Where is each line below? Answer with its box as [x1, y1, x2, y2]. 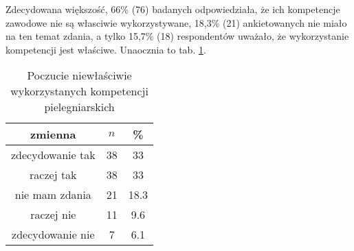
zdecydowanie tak [11, 147, 96, 163]
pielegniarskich [44, 99, 115, 115]
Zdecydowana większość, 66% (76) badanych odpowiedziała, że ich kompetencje [5, 2, 340, 16]
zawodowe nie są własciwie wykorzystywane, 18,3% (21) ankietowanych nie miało [5, 15, 347, 29]
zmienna [30, 126, 76, 143]
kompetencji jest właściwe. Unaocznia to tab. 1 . [5, 42, 206, 56]
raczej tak [30, 167, 77, 183]
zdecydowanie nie [12, 226, 95, 243]
